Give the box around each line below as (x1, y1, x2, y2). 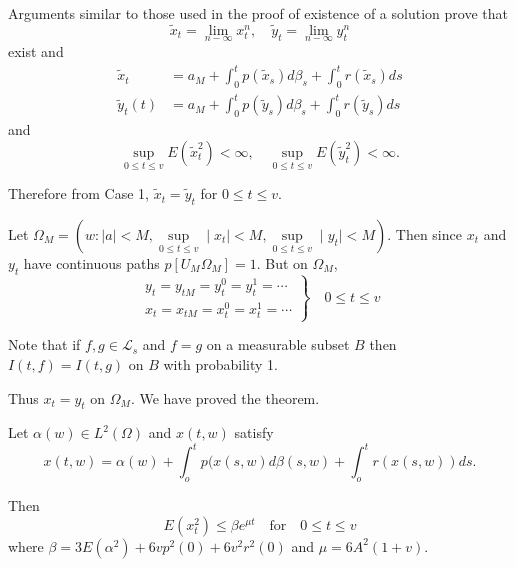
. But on (256, 252, 308, 273)
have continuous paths (23, 252, 160, 273)
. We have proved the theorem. (130, 387, 320, 408)
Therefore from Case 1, (8, 183, 149, 204)
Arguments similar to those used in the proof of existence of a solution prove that (8, 3, 508, 23)
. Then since (387, 223, 462, 244)
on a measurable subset (206, 334, 350, 355)
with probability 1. (163, 353, 278, 374)
